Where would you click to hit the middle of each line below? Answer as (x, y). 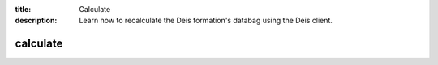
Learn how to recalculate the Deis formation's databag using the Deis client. (206, 21)
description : (36, 21)
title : (23, 9)
